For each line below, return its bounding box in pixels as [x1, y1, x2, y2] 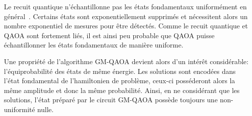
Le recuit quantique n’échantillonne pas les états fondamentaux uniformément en [4, 1, 247, 11]
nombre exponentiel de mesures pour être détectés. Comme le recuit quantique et [4, 21, 248, 31]
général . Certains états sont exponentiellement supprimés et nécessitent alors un [4, 11, 248, 21]
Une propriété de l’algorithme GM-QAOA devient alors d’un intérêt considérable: [4, 56, 249, 66]
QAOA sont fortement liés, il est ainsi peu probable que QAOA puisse [4, 30, 215, 40]
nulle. [37, 104, 54, 114]
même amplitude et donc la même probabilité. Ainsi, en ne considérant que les [4, 85, 240, 95]
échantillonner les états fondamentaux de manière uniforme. [4, 40, 183, 50]
